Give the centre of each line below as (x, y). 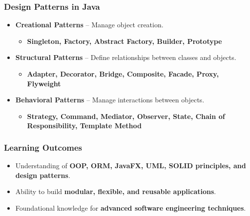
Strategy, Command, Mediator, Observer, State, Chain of (126, 116)
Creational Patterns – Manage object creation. (89, 25)
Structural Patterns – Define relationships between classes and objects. (126, 57)
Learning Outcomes (43, 147)
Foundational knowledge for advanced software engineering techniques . (131, 207)
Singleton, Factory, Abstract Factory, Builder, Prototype (125, 41)
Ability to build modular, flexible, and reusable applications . (116, 191)
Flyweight (44, 83)
